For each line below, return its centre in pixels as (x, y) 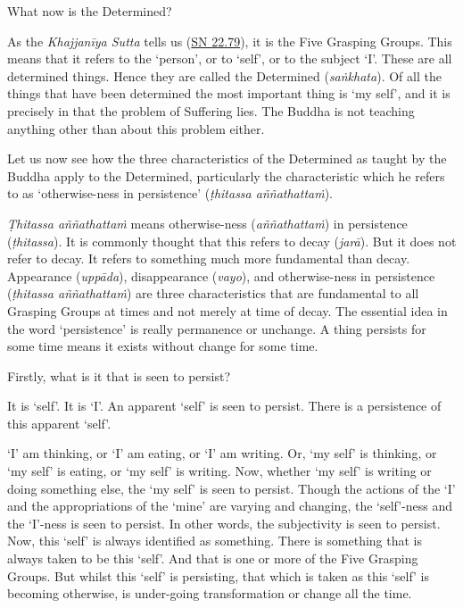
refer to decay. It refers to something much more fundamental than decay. (209, 258)
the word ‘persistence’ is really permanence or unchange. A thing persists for (217, 328)
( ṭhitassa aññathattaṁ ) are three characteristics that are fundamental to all (213, 293)
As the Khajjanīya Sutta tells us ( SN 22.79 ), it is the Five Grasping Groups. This (230, 41)
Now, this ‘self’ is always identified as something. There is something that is (215, 541)
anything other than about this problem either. (136, 128)
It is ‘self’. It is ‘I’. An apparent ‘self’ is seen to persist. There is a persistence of (224, 406)
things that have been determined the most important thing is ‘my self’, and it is (229, 93)
